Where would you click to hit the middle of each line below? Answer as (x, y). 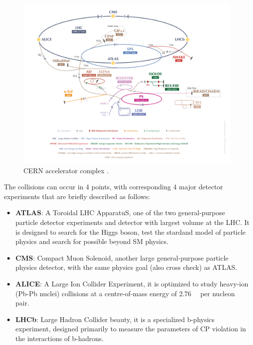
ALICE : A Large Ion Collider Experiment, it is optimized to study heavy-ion (132, 284)
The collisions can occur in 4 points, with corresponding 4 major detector (114, 187)
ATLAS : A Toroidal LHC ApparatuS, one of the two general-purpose (120, 213)
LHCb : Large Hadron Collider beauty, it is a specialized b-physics (115, 319)
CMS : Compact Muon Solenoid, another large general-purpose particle (122, 257)
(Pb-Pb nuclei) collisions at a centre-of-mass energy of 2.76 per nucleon (125, 293)
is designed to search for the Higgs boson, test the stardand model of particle (130, 232)
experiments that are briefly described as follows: (77, 196)
